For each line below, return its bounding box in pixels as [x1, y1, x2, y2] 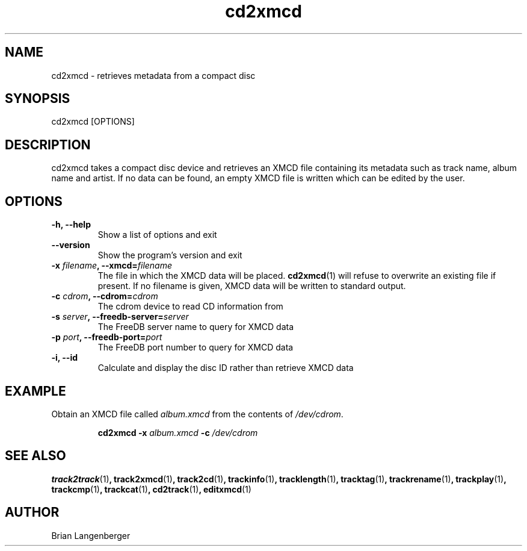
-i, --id [51, 352, 78, 363]
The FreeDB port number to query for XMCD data [97, 342, 294, 353]
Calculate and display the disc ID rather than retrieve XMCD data [97, 363, 354, 373]
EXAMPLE [5, 383, 66, 399]
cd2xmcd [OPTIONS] [51, 116, 135, 127]
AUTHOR [5, 505, 60, 520]
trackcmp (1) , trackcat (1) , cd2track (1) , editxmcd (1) [51, 484, 251, 494]
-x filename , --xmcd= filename [51, 260, 173, 271]
